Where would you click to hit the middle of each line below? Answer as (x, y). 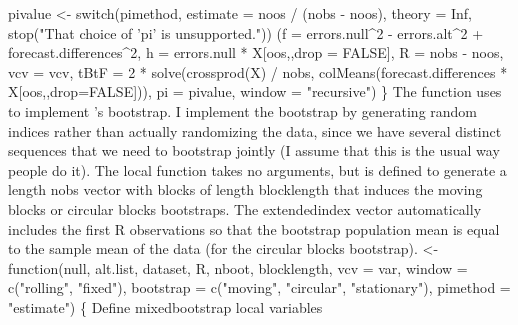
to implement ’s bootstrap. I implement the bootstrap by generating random (243, 110)
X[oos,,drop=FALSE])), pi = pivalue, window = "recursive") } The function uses (255, 91)
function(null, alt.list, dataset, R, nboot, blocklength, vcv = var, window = (238, 267)
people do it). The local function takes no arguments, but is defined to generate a (257, 169)
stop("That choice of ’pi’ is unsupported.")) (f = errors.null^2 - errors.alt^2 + (246, 32)
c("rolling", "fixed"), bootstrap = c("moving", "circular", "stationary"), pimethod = (259, 287)
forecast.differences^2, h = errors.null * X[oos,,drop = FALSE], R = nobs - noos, (256, 52)
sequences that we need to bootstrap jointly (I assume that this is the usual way (254, 150)
